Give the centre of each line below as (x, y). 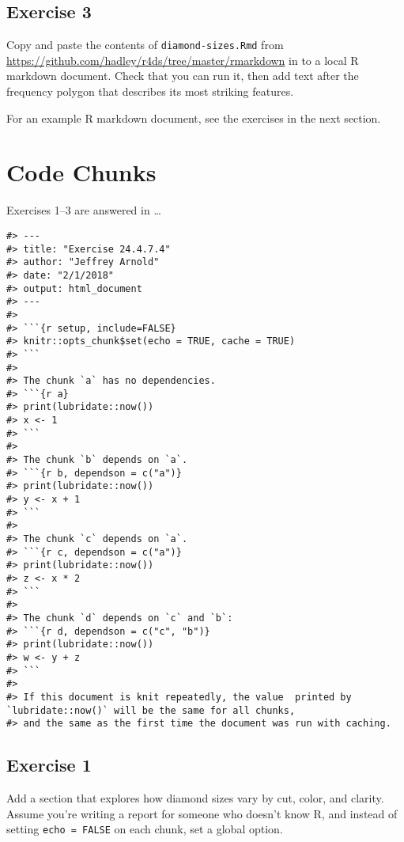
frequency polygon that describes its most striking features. (150, 91)
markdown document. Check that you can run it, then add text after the (183, 76)
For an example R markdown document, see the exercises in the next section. (194, 118)
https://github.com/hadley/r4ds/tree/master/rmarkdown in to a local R (183, 60)
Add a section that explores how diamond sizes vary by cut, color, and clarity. (195, 798)
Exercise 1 (49, 765)
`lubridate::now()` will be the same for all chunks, (151, 710)
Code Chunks (81, 172)
